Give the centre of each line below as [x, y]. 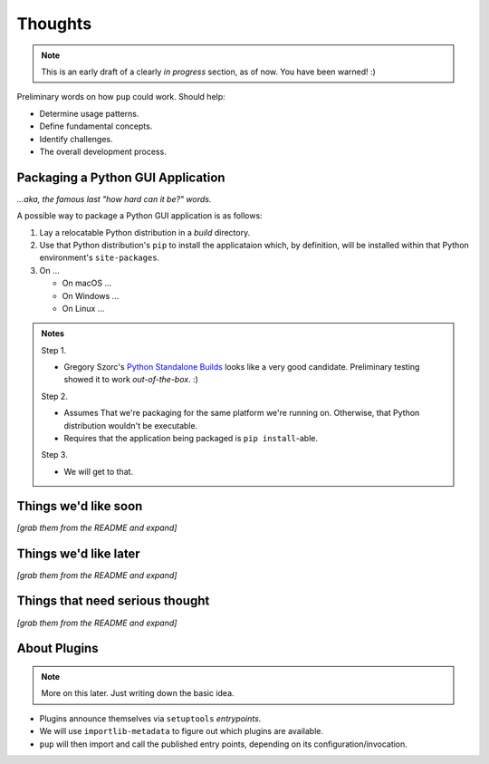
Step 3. [54, 455]
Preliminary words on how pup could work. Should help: [121, 97]
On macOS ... [87, 283]
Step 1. [54, 350]
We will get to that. [99, 471]
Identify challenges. [76, 139]
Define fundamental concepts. [96, 126]
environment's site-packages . [100, 257]
